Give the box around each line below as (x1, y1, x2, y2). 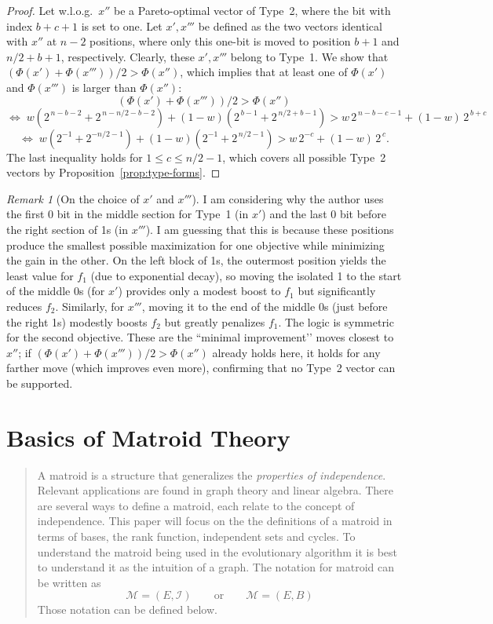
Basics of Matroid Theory (6, 421, 290, 453)
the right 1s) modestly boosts (6, 313, 148, 330)
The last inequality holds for (6, 148, 143, 165)
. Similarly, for (55, 297, 125, 314)
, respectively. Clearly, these (60, 48, 195, 64)
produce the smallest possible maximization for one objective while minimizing (6, 236, 385, 253)
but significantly (298, 283, 376, 299)
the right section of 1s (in (6, 221, 128, 237)
